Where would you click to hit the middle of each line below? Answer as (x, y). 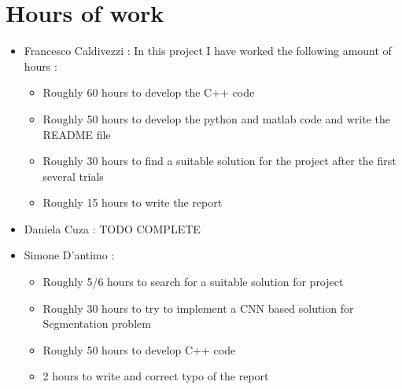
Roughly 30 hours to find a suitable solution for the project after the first (219, 161)
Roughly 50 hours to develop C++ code (139, 349)
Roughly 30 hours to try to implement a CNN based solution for (198, 308)
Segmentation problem (97, 323)
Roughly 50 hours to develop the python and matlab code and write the (216, 118)
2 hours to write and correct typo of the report (156, 376)
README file (77, 134)
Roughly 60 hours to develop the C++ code (149, 92)
